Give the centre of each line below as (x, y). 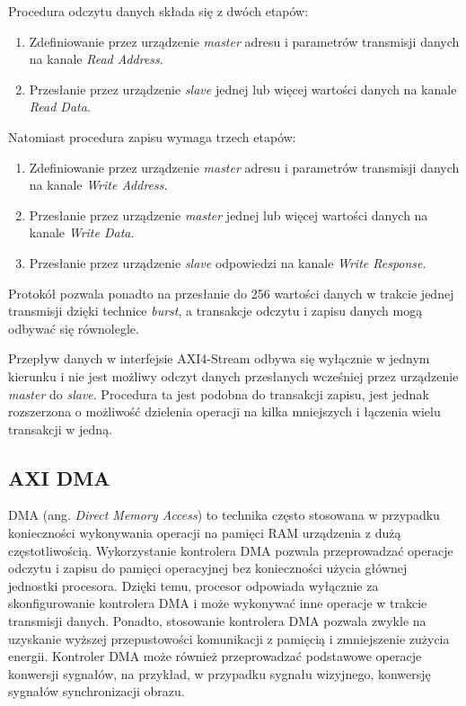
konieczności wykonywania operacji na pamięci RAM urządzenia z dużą (205, 533)
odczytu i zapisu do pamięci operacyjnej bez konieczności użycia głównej (208, 568)
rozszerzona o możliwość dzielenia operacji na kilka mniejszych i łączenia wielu (224, 411)
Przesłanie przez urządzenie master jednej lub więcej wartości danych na (229, 214)
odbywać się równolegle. (74, 328)
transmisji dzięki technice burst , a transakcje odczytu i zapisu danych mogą (215, 311)
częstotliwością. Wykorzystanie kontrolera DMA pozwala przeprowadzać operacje (231, 550)
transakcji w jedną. (61, 429)
